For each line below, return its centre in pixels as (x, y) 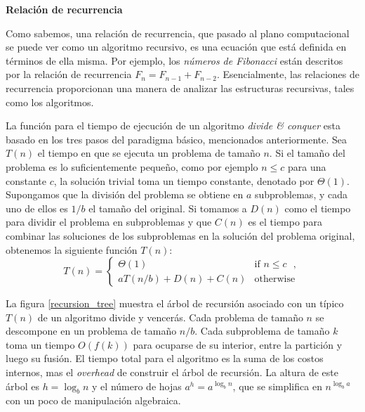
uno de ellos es (37, 208)
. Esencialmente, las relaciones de (288, 74)
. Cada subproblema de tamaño (262, 331)
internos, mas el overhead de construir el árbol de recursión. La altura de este (172, 372)
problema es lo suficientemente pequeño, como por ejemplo (132, 166)
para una (307, 166)
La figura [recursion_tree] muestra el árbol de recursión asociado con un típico (175, 303)
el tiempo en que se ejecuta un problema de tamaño (149, 153)
